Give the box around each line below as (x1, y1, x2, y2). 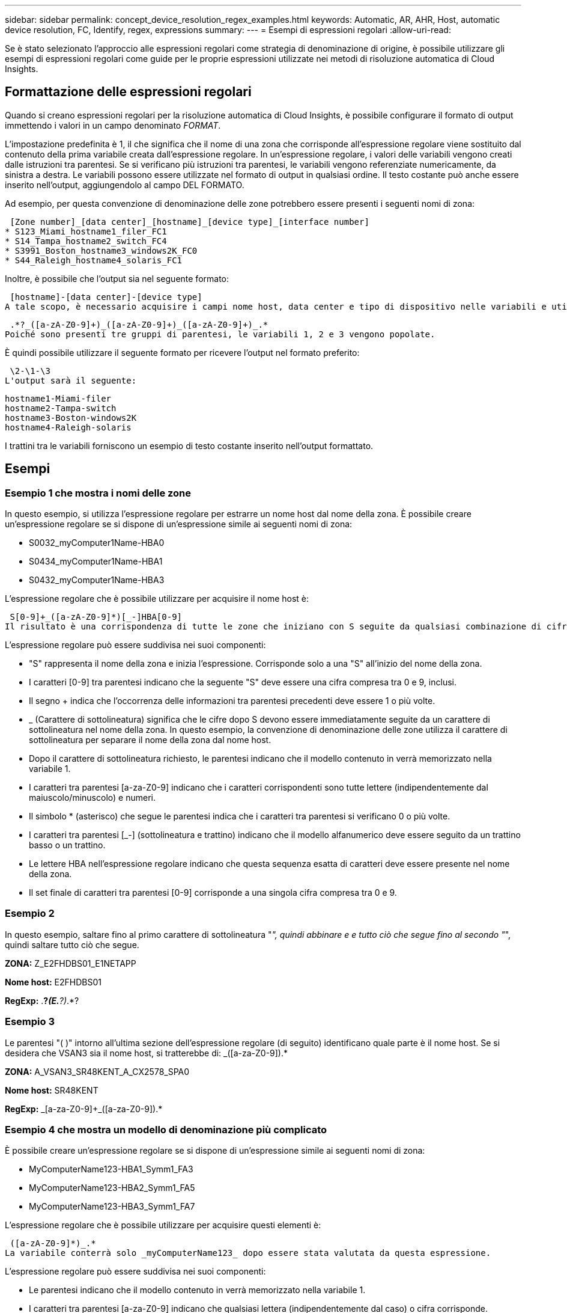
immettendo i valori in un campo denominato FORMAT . (5, 120, 221, 130)
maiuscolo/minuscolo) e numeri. (29, 792, 156, 803)
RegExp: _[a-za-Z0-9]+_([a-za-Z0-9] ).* (5, 1103, 163, 1114)
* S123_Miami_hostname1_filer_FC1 (5, 226, 167, 236)
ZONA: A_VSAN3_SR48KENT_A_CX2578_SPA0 (5, 1066, 190, 1077)
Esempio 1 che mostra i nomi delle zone (5, 486, 192, 499)
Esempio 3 (5, 1015, 55, 1028)
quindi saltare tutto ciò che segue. (5, 939, 139, 950)
